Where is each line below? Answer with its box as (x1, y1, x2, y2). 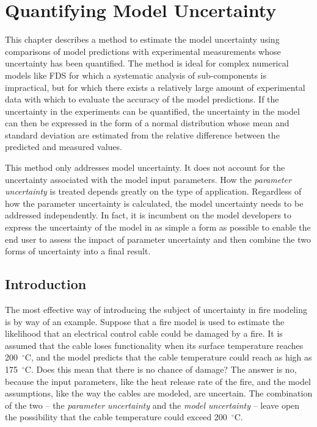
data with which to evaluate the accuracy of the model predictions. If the (5, 93, 279, 106)
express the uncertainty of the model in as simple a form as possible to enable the (5, 221, 311, 234)
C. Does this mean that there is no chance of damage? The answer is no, (24, 362, 297, 375)
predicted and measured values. (5, 140, 122, 153)
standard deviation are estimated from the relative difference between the (5, 128, 280, 141)
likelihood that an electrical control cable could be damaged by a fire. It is (5, 327, 283, 340)
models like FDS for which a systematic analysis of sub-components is (5, 68, 267, 81)
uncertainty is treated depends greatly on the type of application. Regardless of (5, 185, 302, 198)
